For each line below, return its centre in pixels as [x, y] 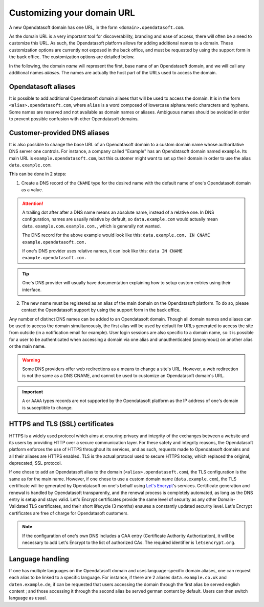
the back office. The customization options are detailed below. [72, 57]
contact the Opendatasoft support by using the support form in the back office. [101, 310]
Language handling [39, 559]
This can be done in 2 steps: [38, 174]
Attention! [33, 203]
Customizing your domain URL [72, 13]
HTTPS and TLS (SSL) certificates [62, 424]
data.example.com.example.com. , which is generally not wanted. [92, 226]
